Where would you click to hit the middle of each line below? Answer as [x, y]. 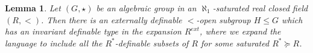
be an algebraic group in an [146, 8]
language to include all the [54, 43]
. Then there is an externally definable [112, 19]
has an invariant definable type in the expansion [93, 31]
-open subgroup [223, 19]
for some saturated [235, 43]
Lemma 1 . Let [33, 8]
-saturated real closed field [260, 8]
